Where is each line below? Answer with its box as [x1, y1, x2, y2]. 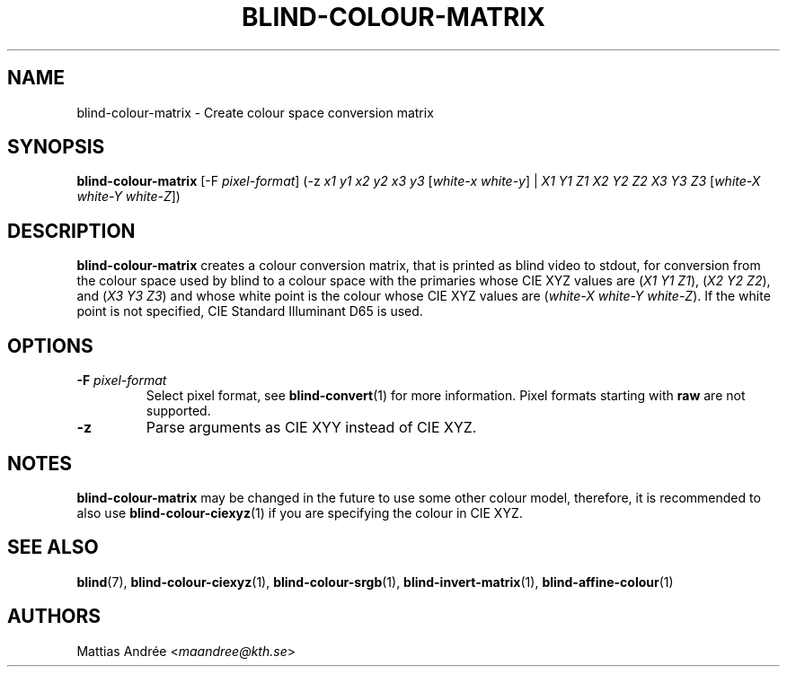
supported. [146, 403, 211, 419]
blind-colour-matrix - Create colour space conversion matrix [76, 104, 434, 120]
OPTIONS [7, 334, 93, 357]
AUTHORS [7, 605, 102, 628]
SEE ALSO [7, 536, 99, 559]
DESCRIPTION [7, 219, 136, 242]
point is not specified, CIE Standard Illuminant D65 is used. [76, 303, 423, 319]
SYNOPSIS [7, 136, 105, 159]
